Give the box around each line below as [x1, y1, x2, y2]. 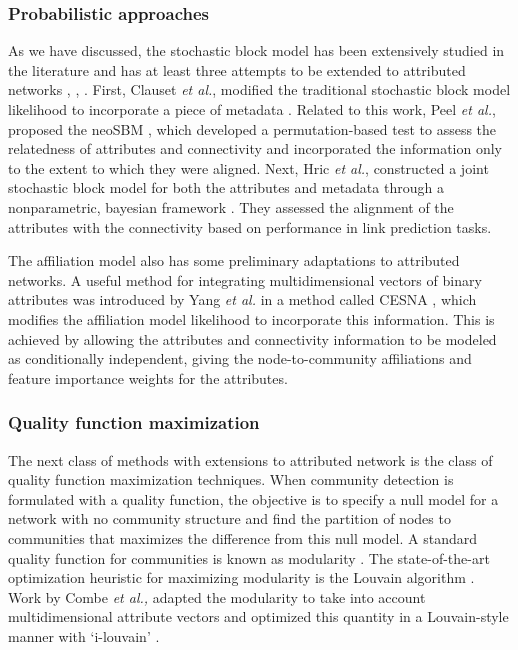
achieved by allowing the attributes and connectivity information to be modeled [8, 328, 497, 349]
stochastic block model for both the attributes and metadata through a [8, 177, 444, 198]
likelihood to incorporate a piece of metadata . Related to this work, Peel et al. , [8, 99, 496, 119]
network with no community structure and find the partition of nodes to [8, 508, 451, 529]
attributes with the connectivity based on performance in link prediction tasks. [8, 216, 492, 237]
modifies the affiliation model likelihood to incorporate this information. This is [8, 308, 495, 329]
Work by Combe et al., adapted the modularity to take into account [8, 586, 426, 607]
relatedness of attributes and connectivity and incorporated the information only [8, 138, 502, 159]
